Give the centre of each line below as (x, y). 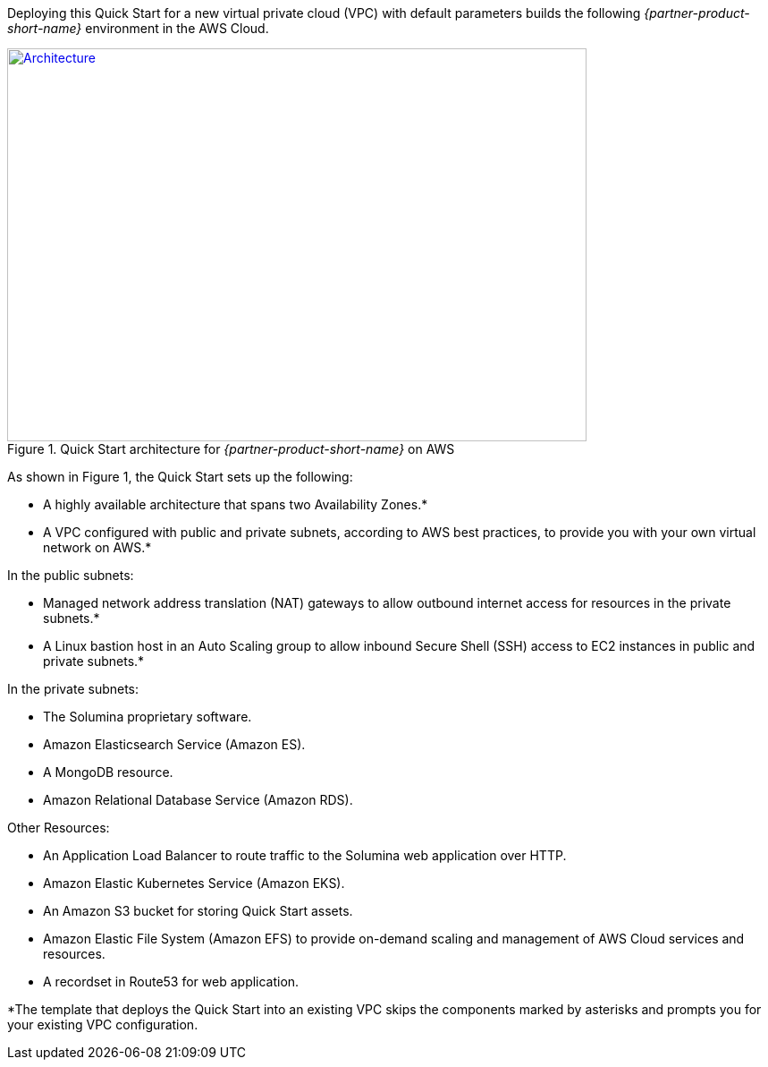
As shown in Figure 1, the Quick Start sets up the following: (180, 477)
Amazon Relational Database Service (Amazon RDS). (198, 800)
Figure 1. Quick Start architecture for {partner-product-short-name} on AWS (231, 449)
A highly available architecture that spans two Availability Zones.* (236, 504)
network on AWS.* (97, 547)
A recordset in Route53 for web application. (171, 982)
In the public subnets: (71, 575)
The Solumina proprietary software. (148, 717)
